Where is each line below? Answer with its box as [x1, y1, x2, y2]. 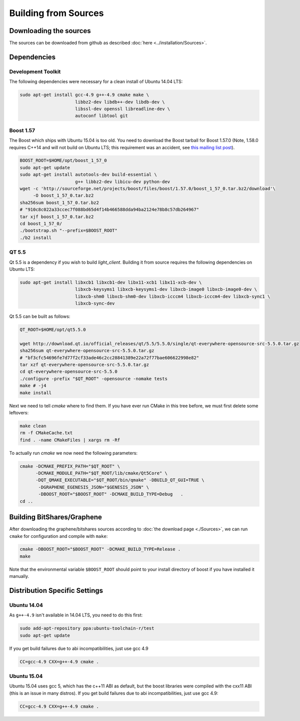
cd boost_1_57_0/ [19, 221, 62, 226]
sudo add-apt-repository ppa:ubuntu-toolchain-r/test [19, 625, 154, 631]
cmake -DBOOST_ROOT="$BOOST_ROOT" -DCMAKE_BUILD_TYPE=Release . [19, 546, 181, 552]
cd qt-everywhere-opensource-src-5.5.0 [19, 369, 117, 375]
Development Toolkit [9, 68, 61, 75]
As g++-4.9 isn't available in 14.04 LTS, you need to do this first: [9, 612, 143, 618]
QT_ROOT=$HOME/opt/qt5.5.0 [19, 327, 86, 333]
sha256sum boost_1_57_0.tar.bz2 [19, 200, 99, 205]
